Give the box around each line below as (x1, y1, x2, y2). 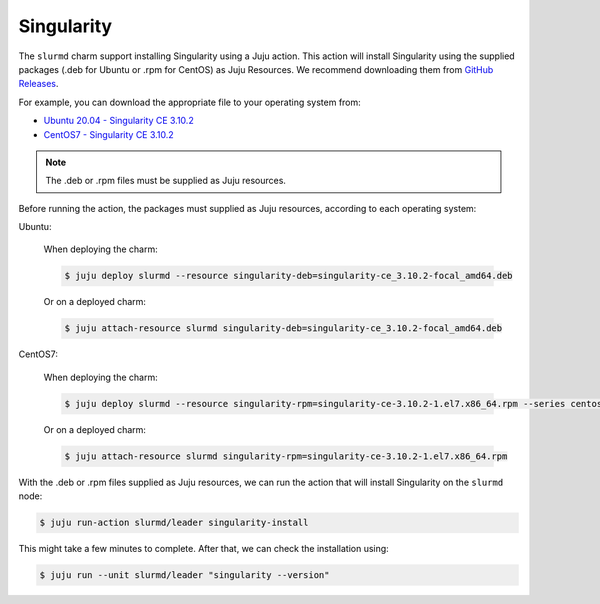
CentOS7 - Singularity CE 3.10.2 (43, 128, 174, 140)
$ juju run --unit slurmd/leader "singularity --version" (39, 570, 330, 581)
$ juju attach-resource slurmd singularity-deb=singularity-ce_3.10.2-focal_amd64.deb (64, 323, 503, 334)
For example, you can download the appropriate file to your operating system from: (18, 96, 362, 108)
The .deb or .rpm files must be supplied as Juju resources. (45, 175, 287, 187)
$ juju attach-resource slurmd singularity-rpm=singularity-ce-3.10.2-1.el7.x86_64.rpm (64, 450, 508, 462)
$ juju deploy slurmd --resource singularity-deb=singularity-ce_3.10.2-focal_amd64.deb (64, 270, 514, 282)
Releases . (18, 78, 59, 90)
